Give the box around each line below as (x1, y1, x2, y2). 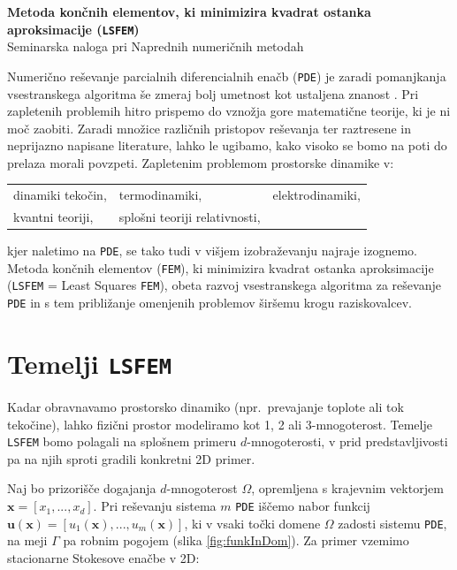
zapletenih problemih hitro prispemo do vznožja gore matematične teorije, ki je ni (7, 102, 451, 120)
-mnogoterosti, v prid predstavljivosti (247, 432, 448, 451)
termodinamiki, (118, 186, 202, 204)
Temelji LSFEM (7, 345, 172, 381)
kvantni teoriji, (13, 208, 94, 226)
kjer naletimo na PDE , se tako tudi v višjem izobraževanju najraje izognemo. (7, 241, 417, 260)
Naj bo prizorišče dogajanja (7, 479, 156, 498)
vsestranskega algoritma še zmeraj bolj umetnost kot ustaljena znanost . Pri (7, 84, 419, 103)
